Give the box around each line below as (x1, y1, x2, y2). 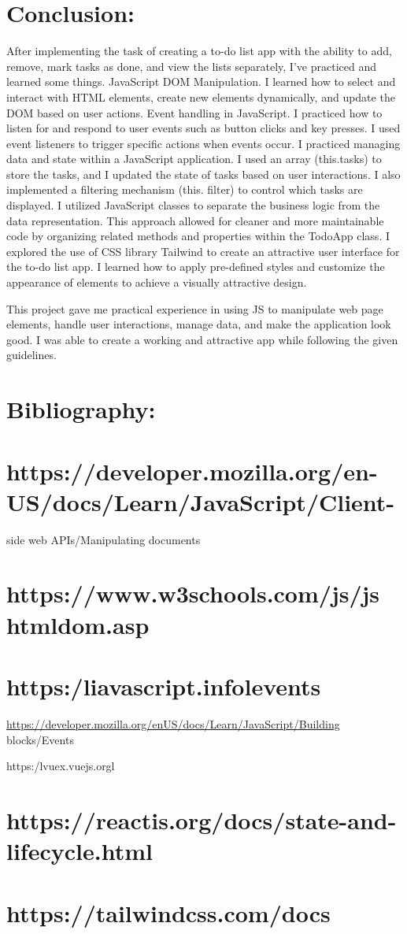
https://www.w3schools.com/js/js (6, 577, 380, 610)
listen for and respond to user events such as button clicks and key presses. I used (6, 120, 401, 136)
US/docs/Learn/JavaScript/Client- (6, 485, 395, 517)
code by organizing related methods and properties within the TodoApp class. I (6, 228, 390, 244)
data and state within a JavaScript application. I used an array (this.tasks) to (6, 150, 382, 167)
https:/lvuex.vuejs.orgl (6, 758, 115, 774)
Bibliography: (6, 393, 156, 425)
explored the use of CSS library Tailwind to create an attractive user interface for (6, 243, 400, 259)
